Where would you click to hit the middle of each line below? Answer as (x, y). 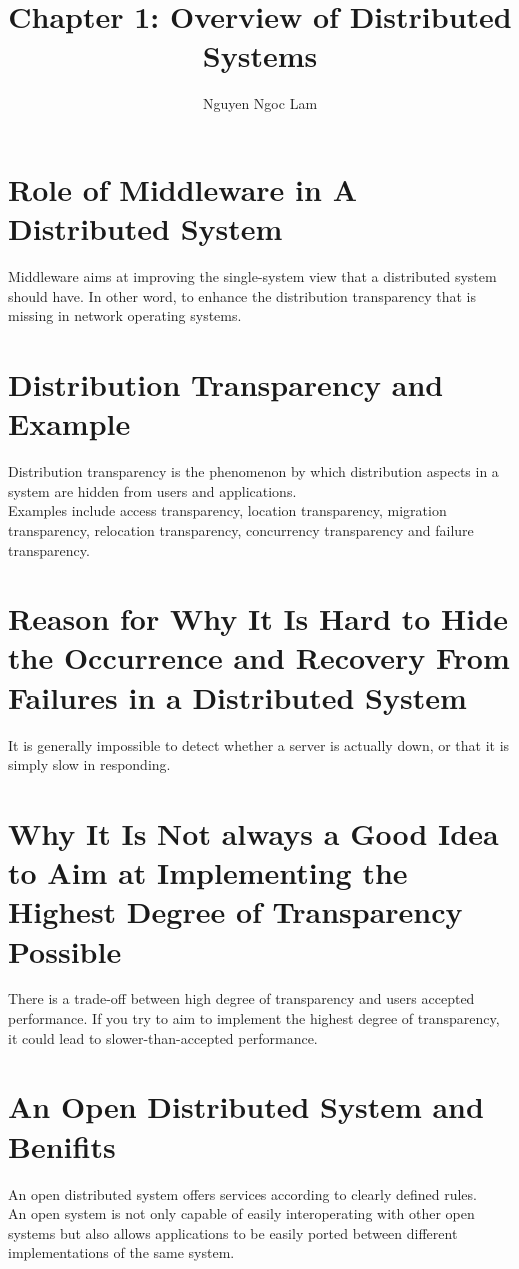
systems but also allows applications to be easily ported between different (233, 1232)
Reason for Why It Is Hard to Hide (258, 618)
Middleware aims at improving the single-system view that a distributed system (252, 276)
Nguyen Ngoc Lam (260, 103)
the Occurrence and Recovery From (259, 657)
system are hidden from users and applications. (152, 490)
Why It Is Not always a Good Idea (253, 832)
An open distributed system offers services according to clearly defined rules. (242, 1193)
